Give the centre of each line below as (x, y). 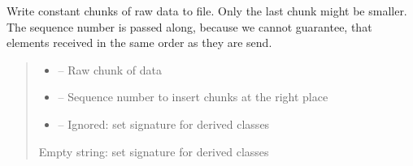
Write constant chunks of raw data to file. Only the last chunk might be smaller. (207, 11)
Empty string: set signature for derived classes (154, 151)
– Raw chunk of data (110, 69)
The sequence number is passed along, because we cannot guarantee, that (189, 26)
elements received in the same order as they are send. (139, 43)
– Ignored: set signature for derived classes (164, 123)
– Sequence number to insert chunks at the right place (193, 97)
